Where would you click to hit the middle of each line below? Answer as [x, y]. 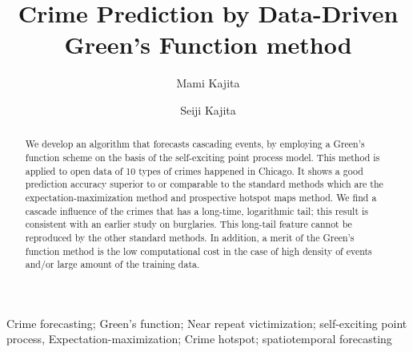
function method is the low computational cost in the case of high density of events [198, 251]
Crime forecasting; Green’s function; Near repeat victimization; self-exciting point [207, 323]
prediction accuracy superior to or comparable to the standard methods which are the [204, 184]
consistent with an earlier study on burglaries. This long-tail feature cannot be [188, 224]
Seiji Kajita [208, 109]
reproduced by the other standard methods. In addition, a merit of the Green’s [190, 237]
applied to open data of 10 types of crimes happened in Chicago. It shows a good [194, 170]
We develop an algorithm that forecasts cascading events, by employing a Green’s [195, 144]
